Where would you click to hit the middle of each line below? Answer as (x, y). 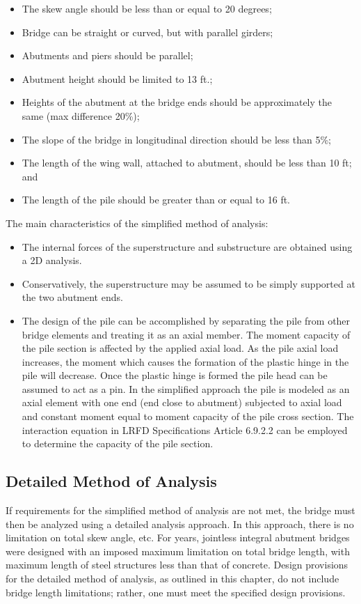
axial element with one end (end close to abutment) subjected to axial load (182, 402)
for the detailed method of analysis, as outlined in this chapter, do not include (173, 579)
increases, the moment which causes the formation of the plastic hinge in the (185, 361)
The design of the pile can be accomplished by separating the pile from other (186, 320)
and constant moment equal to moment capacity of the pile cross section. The (188, 416)
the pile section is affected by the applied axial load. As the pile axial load (180, 348)
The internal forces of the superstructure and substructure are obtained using (187, 246)
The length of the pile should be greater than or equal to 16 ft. (156, 200)
